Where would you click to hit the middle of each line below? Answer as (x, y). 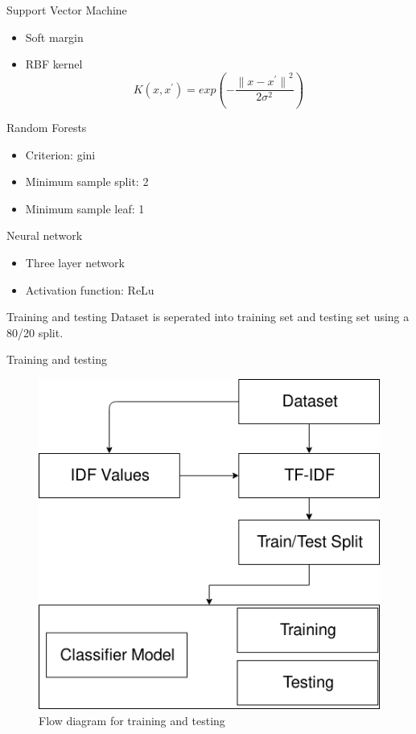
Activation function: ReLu (90, 289)
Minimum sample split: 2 (87, 181)
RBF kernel (54, 64)
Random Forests (47, 127)
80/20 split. (35, 332)
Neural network (45, 235)
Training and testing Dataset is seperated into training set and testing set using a (208, 317)
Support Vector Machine (67, 10)
